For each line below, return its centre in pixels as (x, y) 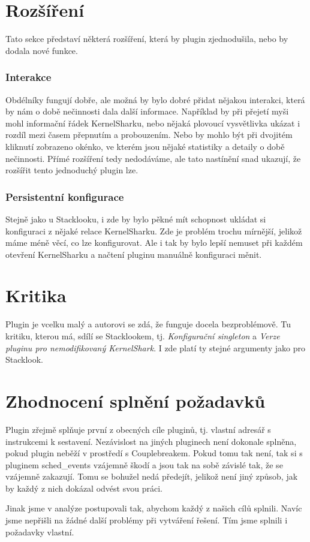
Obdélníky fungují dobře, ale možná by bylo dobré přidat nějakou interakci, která (155, 99)
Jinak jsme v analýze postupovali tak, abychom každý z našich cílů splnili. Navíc (154, 508)
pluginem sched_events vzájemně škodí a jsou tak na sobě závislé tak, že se (144, 464)
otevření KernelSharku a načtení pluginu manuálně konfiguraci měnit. (134, 254)
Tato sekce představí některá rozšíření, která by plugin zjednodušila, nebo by (147, 39)
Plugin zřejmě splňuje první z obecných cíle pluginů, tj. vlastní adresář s (138, 429)
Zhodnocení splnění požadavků (136, 400)
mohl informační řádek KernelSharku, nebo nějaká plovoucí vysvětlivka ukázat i (153, 123)
